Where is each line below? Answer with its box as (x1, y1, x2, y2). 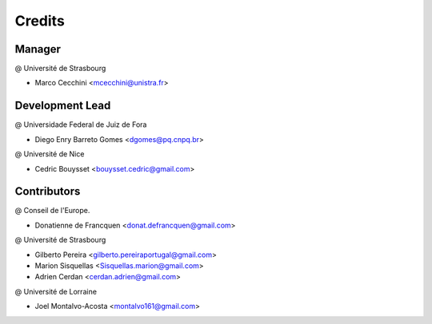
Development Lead (14, 99, 111, 113)
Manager (14, 42, 62, 56)
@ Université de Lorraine (14, 286, 98, 296)
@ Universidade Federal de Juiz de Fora (14, 120, 147, 129)
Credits (14, 12, 66, 30)
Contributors (14, 184, 81, 199)
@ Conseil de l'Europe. (14, 206, 90, 215)
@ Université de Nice (14, 149, 85, 159)
